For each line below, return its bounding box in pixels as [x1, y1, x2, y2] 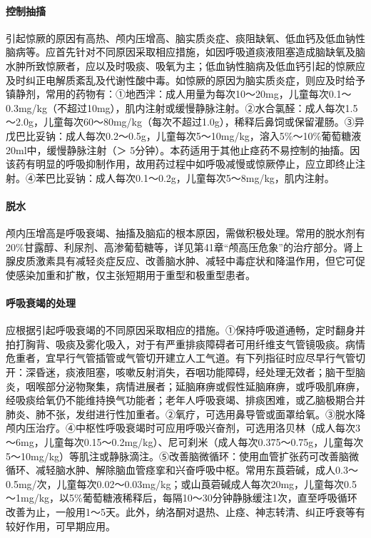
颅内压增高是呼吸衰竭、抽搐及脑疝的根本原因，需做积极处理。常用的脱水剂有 [6, 225, 365, 240]
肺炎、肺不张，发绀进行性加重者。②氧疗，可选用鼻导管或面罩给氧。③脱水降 [6, 406, 365, 421]
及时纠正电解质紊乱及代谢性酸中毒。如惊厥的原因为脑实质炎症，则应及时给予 [6, 72, 365, 87]
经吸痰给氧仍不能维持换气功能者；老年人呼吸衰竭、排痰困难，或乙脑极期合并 [6, 392, 365, 407]
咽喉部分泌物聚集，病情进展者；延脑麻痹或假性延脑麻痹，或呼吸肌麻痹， [25, 378, 365, 393]
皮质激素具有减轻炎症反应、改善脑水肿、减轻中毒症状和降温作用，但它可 [15, 253, 355, 268]
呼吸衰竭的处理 [6, 295, 76, 310]
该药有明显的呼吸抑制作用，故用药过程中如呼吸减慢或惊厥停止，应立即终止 [6, 156, 355, 171]
